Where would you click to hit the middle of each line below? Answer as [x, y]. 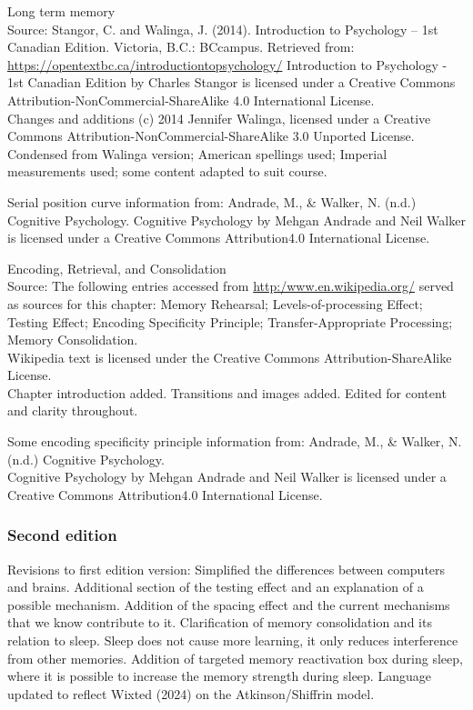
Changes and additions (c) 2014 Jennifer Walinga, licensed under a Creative [219, 118]
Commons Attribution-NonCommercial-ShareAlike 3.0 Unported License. [211, 136]
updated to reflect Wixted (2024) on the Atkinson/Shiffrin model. [191, 693]
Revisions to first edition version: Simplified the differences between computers [226, 569]
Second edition [62, 535]
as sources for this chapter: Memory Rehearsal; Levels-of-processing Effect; [215, 303]
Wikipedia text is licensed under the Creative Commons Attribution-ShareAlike [230, 357]
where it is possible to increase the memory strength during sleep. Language [219, 676]
